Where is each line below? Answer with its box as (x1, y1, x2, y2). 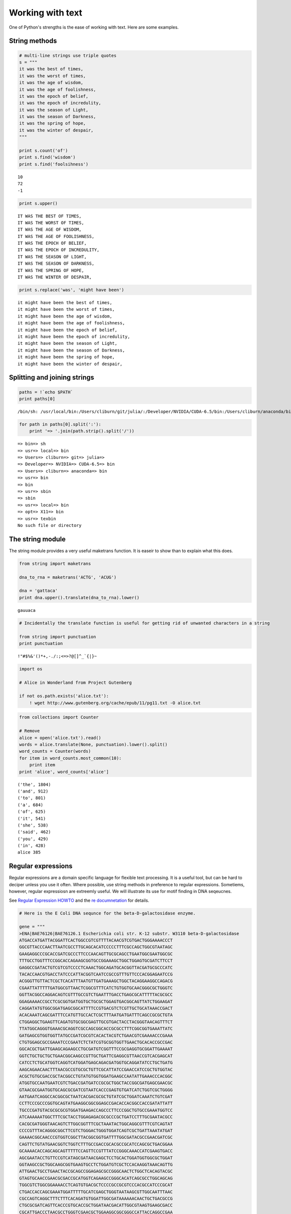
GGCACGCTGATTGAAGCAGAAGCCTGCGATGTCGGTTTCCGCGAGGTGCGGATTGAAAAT (19, 1046, 173, 1052)
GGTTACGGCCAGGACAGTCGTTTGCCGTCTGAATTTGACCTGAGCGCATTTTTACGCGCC (19, 992, 173, 997)
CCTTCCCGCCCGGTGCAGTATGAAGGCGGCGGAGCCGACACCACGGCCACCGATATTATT (19, 1100, 173, 1106)
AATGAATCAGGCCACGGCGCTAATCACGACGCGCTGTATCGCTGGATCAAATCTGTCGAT (19, 1094, 173, 1099)
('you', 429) (17, 836, 48, 842)
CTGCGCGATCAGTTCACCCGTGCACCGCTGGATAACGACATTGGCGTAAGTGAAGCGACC (19, 1202, 173, 1208)
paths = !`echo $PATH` (19, 389, 73, 395)
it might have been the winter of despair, (17, 361, 123, 367)
